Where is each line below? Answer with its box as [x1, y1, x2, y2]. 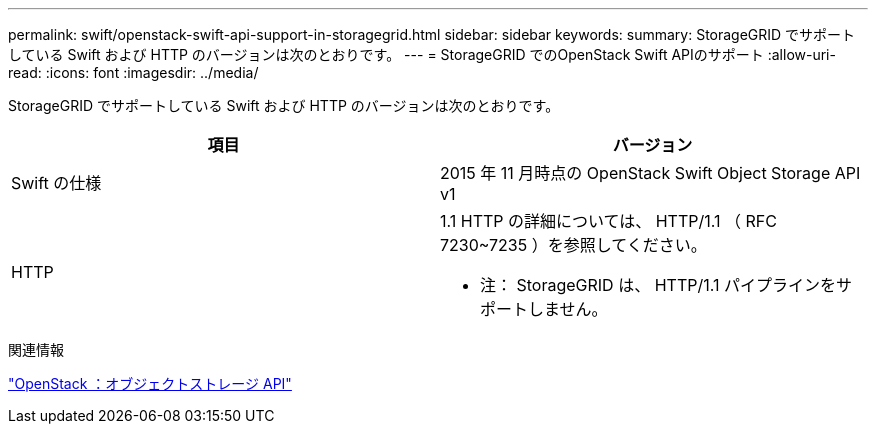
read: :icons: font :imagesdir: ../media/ [8, 64, 259, 81]
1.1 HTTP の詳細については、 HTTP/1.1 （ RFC [440, 211, 777, 231]
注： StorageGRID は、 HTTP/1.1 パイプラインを [480, 275, 836, 295]
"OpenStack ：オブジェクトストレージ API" [8, 375, 292, 392]
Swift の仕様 [11, 173, 102, 193]
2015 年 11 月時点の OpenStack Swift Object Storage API [440, 163, 861, 183]
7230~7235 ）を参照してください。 [440, 235, 707, 255]
